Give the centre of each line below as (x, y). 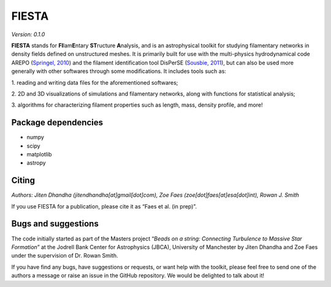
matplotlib (39, 154)
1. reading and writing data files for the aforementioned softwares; (95, 82)
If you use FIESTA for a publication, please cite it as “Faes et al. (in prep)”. (104, 206)
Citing (23, 181)
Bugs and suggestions (55, 224)
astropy (36, 163)
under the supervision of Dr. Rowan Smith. (65, 256)
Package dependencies (57, 123)
